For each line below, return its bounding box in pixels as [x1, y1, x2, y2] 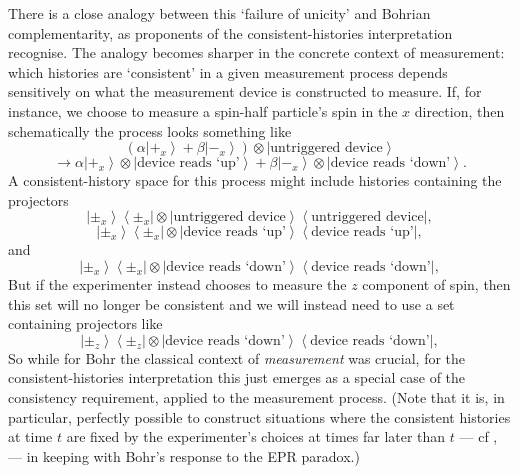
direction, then [414, 100, 505, 121]
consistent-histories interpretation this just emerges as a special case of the [8, 367, 466, 388]
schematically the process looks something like [8, 120, 292, 141]
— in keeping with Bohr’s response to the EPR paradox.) [8, 445, 360, 466]
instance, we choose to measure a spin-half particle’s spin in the [8, 100, 398, 121]
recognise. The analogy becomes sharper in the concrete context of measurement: [8, 42, 505, 63]
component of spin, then [362, 273, 511, 294]
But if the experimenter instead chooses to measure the [8, 273, 347, 294]
